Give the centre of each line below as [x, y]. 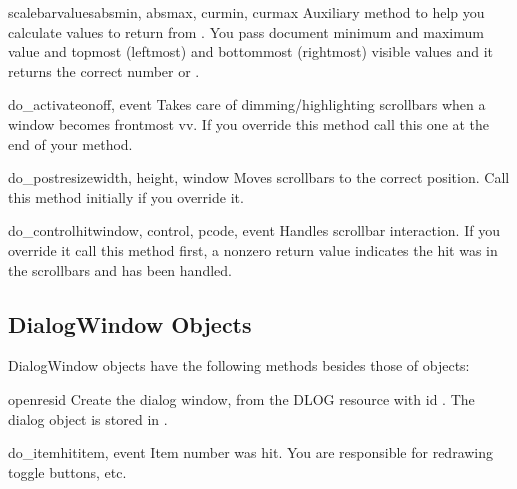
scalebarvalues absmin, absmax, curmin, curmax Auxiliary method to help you [246, 12]
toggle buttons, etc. [67, 471]
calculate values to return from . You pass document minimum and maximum [246, 31]
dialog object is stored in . [88, 418]
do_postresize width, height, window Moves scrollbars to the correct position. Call [259, 177]
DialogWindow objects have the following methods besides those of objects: [239, 365]
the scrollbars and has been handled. [120, 269]
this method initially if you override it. [126, 196]
